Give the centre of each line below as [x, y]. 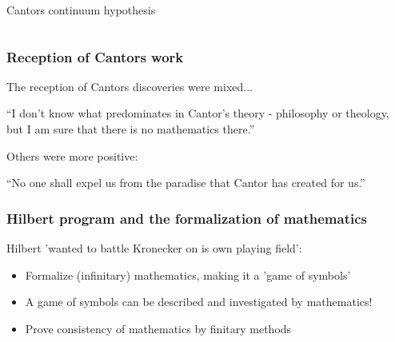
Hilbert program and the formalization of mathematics [187, 218]
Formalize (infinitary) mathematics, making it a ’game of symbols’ [188, 274]
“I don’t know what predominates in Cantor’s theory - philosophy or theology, [198, 113]
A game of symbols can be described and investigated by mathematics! [199, 302]
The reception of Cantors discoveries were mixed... [130, 86]
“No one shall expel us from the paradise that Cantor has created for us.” [186, 183]
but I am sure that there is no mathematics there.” [131, 129]
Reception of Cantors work [95, 56]
